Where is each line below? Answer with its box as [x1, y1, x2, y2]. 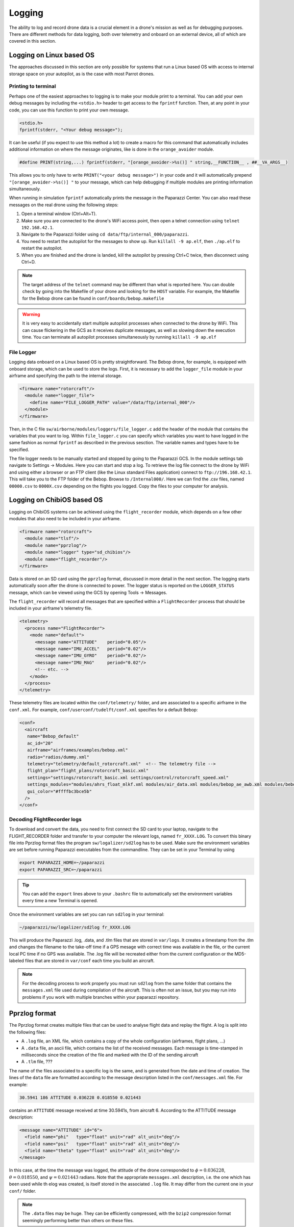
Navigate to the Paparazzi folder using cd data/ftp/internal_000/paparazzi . [21, 231, 189, 238]
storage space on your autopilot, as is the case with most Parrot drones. [9, 71, 155, 77]
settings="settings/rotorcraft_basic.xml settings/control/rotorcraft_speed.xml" [27, 774, 229, 780]
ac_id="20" [27, 740, 53, 746]
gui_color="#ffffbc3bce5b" [27, 788, 92, 794]
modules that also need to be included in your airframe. [9, 515, 121, 521]
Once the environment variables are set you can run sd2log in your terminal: [9, 911, 165, 917]
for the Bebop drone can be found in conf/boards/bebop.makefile [22, 295, 164, 301]
